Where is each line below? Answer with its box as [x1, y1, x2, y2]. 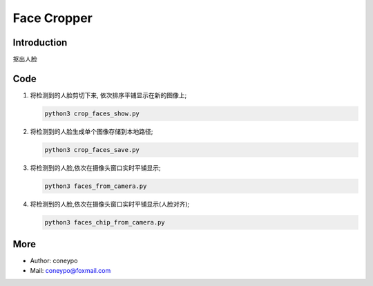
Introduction [12, 37, 68, 48]
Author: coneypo [30, 256, 78, 265]
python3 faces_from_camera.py [44, 182, 147, 190]
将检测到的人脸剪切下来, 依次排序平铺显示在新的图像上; [30, 90, 187, 99]
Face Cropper [12, 10, 93, 26]
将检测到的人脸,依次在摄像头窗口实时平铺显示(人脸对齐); [30, 200, 190, 208]
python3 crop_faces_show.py [44, 109, 140, 117]
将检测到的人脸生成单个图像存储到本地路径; [30, 127, 153, 135]
